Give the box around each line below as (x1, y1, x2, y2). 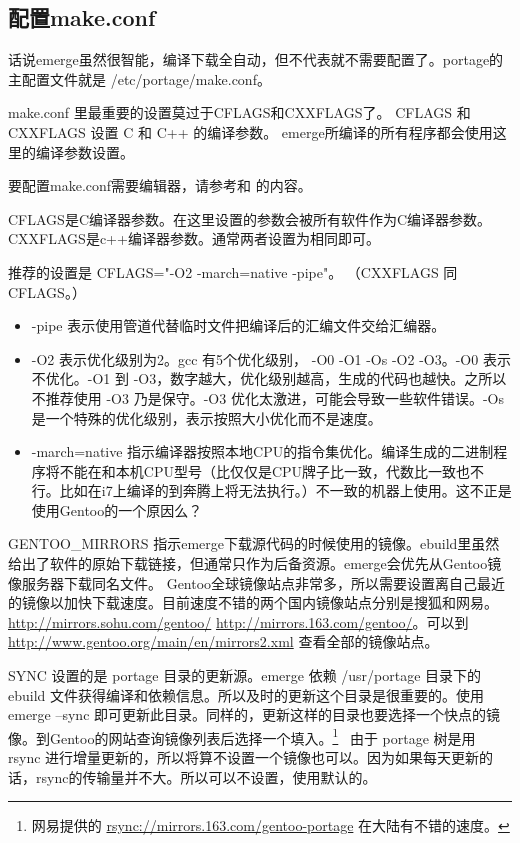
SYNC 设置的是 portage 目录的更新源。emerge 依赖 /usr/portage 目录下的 (8, 665, 482, 686)
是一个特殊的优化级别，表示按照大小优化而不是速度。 (31, 407, 382, 428)
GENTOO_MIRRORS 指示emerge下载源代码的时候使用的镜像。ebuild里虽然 (8, 533, 500, 554)
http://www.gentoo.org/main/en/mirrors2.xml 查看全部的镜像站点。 (8, 631, 439, 652)
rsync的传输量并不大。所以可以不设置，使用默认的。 (35, 766, 377, 787)
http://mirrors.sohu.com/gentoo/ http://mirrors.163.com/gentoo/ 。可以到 (8, 611, 469, 632)
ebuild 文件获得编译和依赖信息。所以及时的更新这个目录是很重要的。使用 (8, 684, 485, 705)
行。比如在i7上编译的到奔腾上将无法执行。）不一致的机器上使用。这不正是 (31, 480, 512, 501)
